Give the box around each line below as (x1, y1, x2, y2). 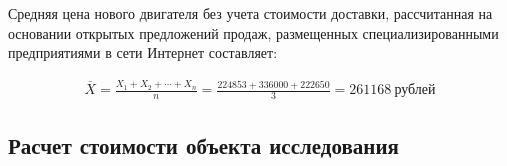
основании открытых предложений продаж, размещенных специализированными (8, 22, 499, 43)
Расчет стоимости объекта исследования (8, 130, 399, 161)
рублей (394, 83, 436, 98)
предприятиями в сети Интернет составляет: (8, 42, 278, 63)
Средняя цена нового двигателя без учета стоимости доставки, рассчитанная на (8, 3, 493, 23)
